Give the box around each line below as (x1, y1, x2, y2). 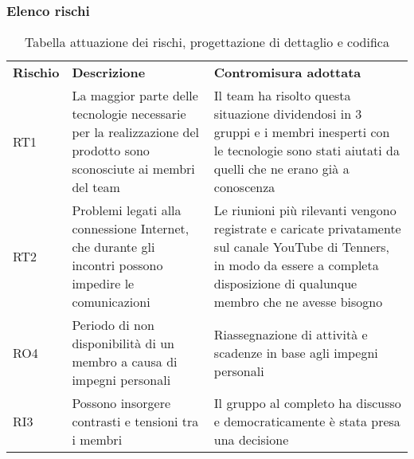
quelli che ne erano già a (213, 159, 350, 178)
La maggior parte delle (72, 86, 198, 105)
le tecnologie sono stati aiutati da (213, 141, 400, 160)
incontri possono (72, 256, 163, 275)
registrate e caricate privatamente (213, 219, 401, 238)
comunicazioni (72, 292, 150, 312)
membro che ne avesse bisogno (213, 292, 383, 312)
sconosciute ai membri (72, 159, 195, 178)
